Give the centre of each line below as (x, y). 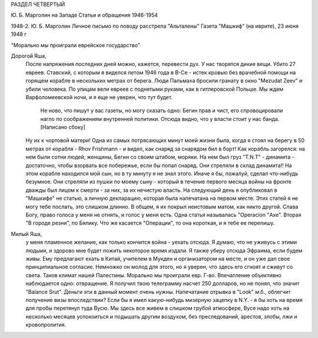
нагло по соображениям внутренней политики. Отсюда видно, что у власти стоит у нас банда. (160, 119)
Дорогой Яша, (29, 55)
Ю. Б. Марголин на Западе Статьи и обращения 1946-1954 (85, 15)
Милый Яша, (26, 234)
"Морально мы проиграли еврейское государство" (76, 45)
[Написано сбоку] (63, 127)
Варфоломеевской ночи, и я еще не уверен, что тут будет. (99, 97)
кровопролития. (46, 325)
